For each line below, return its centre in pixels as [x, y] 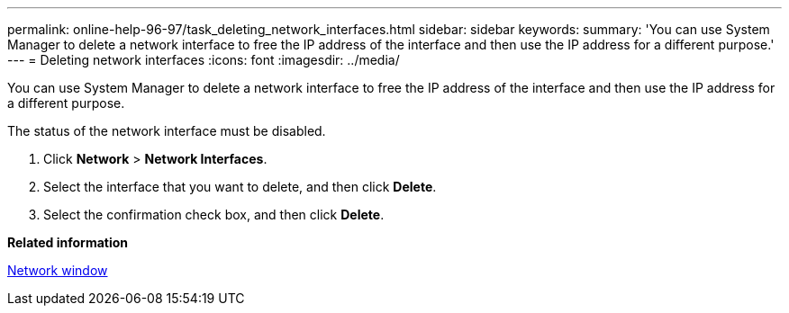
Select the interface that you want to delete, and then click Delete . [240, 187]
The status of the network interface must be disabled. [167, 131]
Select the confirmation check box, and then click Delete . [214, 215]
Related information [68, 242]
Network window [58, 270]
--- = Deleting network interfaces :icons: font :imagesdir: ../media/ [204, 60]
